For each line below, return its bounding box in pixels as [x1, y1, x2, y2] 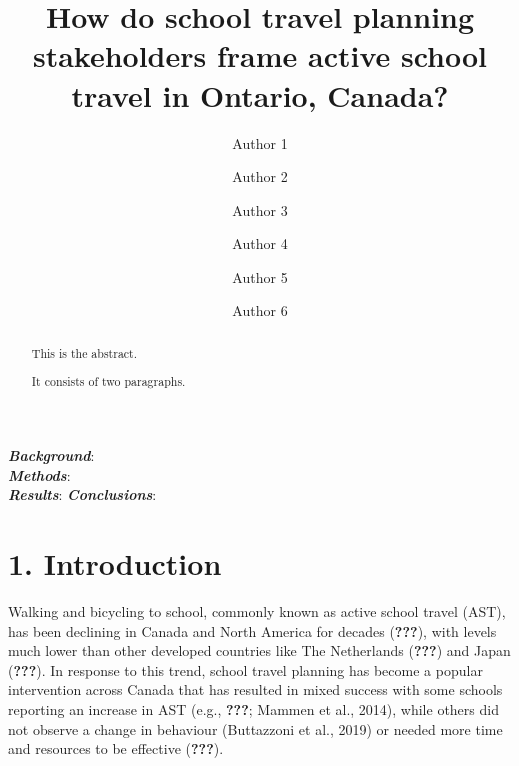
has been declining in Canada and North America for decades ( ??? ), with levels [8, 620, 497, 641]
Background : [8, 445, 95, 466]
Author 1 [232, 132, 288, 153]
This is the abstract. [31, 344, 138, 361]
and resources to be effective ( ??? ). [8, 738, 224, 759]
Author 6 [232, 300, 288, 321]
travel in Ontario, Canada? [71, 74, 449, 115]
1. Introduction [8, 543, 222, 584]
